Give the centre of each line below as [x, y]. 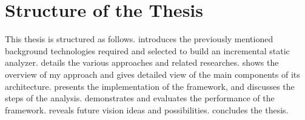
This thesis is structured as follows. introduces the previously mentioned [139, 39]
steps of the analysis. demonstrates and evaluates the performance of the [140, 98]
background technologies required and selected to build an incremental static [147, 50]
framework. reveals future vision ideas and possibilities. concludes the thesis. [147, 109]
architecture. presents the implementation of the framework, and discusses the [150, 86]
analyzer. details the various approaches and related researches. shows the [142, 62]
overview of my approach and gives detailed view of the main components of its [152, 74]
